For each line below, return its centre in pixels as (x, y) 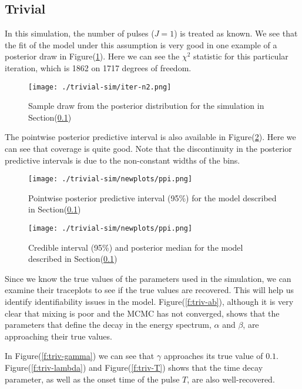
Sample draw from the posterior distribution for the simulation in (146, 106)
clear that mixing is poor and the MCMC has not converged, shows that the (142, 313)
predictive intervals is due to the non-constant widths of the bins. (123, 160)
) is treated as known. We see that (236, 33)
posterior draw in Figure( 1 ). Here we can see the (92, 56)
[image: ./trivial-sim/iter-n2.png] (100, 87)
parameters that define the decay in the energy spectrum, (108, 325)
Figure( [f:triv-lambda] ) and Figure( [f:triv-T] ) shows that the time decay (134, 368)
